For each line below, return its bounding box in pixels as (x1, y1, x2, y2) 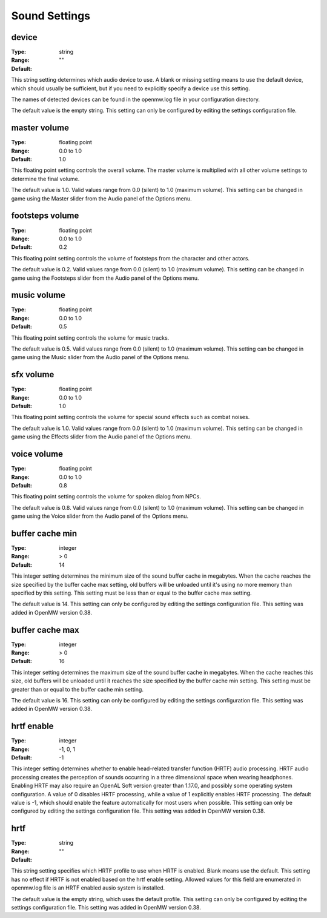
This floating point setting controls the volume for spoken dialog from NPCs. (11, 493, 201, 500)
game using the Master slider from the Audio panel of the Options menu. (11, 194, 192, 202)
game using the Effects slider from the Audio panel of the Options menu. (11, 433, 192, 440)
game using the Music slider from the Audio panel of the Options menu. (11, 354, 190, 361)
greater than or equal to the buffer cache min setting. (11, 685, 144, 693)
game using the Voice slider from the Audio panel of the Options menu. (11, 512, 189, 520)
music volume (11, 290, 66, 300)
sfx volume (11, 369, 54, 380)
